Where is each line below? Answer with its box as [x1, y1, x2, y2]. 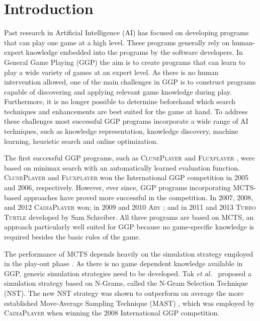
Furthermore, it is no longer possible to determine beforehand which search [4, 96, 236, 107]
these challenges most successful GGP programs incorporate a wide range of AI [4, 116, 248, 126]
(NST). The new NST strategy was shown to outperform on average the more [4, 287, 244, 298]
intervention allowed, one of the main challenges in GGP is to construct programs [4, 76, 256, 87]
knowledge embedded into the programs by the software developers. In [26, 47, 243, 57]
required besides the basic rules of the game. [4, 231, 141, 242]
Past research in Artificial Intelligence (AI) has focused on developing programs [4, 27, 249, 38]
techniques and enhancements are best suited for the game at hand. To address [4, 106, 248, 116]
